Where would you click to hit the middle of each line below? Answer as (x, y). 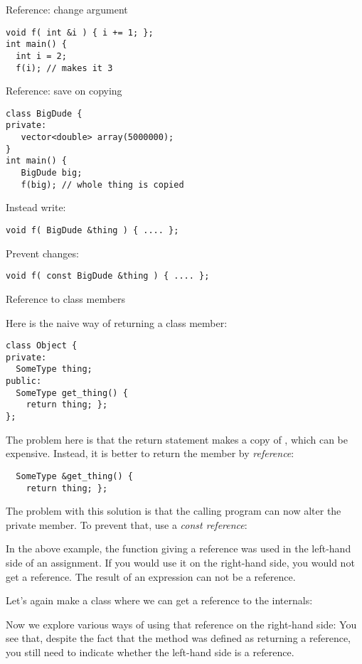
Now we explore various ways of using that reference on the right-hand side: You (181, 624)
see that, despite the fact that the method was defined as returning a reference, (178, 638)
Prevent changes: (42, 253)
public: (24, 381)
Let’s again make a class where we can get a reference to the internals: (159, 600)
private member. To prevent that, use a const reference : (127, 524)
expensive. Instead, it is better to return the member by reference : (150, 453)
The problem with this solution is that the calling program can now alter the (174, 511)
